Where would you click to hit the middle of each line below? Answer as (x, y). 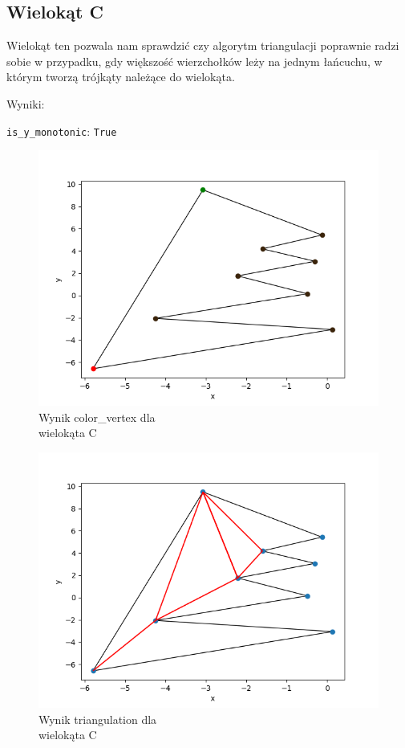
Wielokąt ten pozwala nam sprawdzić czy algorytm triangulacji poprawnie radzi (203, 45)
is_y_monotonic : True (62, 131)
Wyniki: (26, 103)
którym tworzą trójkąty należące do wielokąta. (121, 77)
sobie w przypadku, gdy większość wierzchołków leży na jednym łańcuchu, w (194, 61)
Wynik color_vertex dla (97, 417)
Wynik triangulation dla (98, 719)
